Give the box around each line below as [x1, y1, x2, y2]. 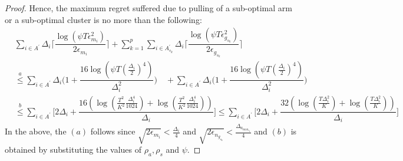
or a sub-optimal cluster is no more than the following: [5, 13, 202, 25]
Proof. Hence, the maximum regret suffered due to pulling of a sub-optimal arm [5, 2, 292, 14]
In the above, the [5, 125, 67, 137]
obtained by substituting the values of [5, 143, 142, 156]
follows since [90, 125, 136, 137]
